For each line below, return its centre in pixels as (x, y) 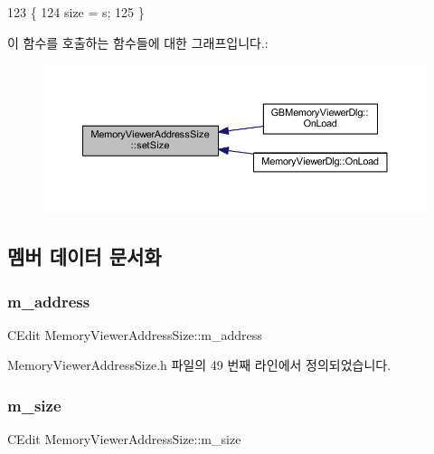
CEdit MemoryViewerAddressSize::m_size (124, 439)
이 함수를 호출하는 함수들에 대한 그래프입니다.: (138, 42)
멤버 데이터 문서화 (85, 256)
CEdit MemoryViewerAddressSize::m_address (135, 334)
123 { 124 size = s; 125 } (76, 12)
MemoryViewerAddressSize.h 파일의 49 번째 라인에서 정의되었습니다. (199, 365)
